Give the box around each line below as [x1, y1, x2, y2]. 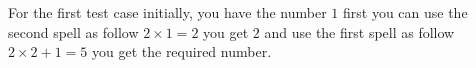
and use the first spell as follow [264, 21, 455, 42]
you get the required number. [92, 41, 272, 62]
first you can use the [342, 2, 468, 22]
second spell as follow [8, 21, 139, 42]
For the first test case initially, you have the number [8, 2, 327, 22]
